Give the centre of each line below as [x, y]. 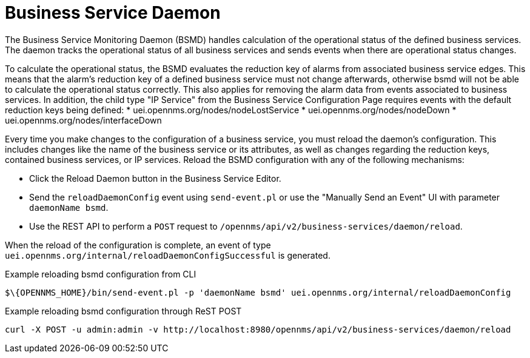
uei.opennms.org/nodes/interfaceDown [83, 120]
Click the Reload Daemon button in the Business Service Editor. [155, 178]
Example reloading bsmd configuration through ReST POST [123, 311]
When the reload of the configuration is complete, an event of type [138, 245]
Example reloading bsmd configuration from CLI [101, 274]
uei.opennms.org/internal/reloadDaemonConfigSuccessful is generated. [168, 255]
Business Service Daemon [113, 13]
